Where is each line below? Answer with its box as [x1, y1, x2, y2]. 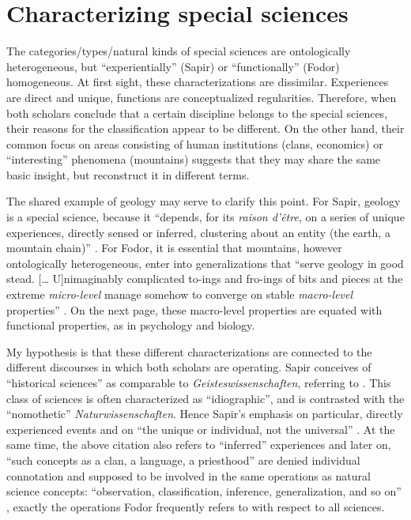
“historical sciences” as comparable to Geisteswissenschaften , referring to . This [6, 375, 391, 390]
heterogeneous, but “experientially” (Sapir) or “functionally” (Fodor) [6, 58, 340, 74]
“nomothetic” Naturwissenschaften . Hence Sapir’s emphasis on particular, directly [6, 405, 403, 422]
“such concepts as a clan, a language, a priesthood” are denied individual [6, 451, 360, 468]
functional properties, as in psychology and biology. [6, 317, 255, 333]
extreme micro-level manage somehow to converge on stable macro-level [6, 286, 353, 303]
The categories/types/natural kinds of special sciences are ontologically [6, 43, 351, 59]
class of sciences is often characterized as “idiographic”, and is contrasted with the [6, 390, 405, 406]
